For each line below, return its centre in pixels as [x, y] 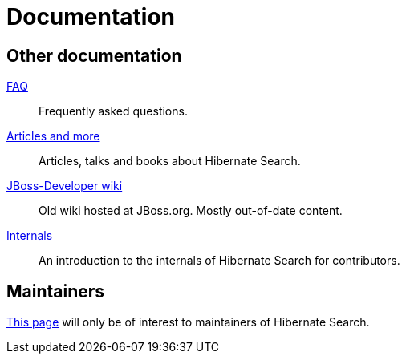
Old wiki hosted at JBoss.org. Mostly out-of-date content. [191, 211]
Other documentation [94, 55]
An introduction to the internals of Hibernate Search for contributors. [219, 261]
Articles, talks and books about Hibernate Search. [170, 161]
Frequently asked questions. [113, 111]
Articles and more [53, 136]
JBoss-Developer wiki [65, 186]
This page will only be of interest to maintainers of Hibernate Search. [188, 322]
